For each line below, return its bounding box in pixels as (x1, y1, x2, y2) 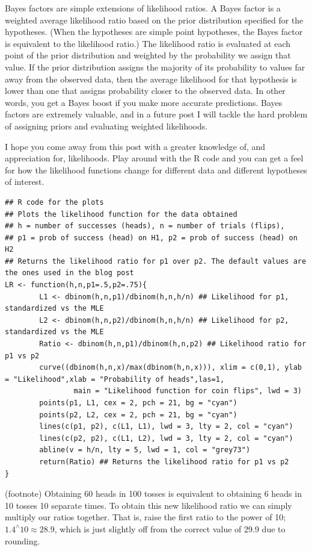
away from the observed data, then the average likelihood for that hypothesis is (5, 72, 297, 85)
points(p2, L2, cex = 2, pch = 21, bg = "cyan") (39, 410, 237, 419)
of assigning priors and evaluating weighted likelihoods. (5, 119, 208, 132)
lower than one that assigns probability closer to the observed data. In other (5, 84, 286, 97)
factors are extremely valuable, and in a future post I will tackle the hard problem (5, 108, 308, 120)
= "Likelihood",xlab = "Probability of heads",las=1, (5, 375, 225, 384)
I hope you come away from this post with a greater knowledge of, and (5, 140, 266, 152)
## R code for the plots (5, 198, 104, 207)
